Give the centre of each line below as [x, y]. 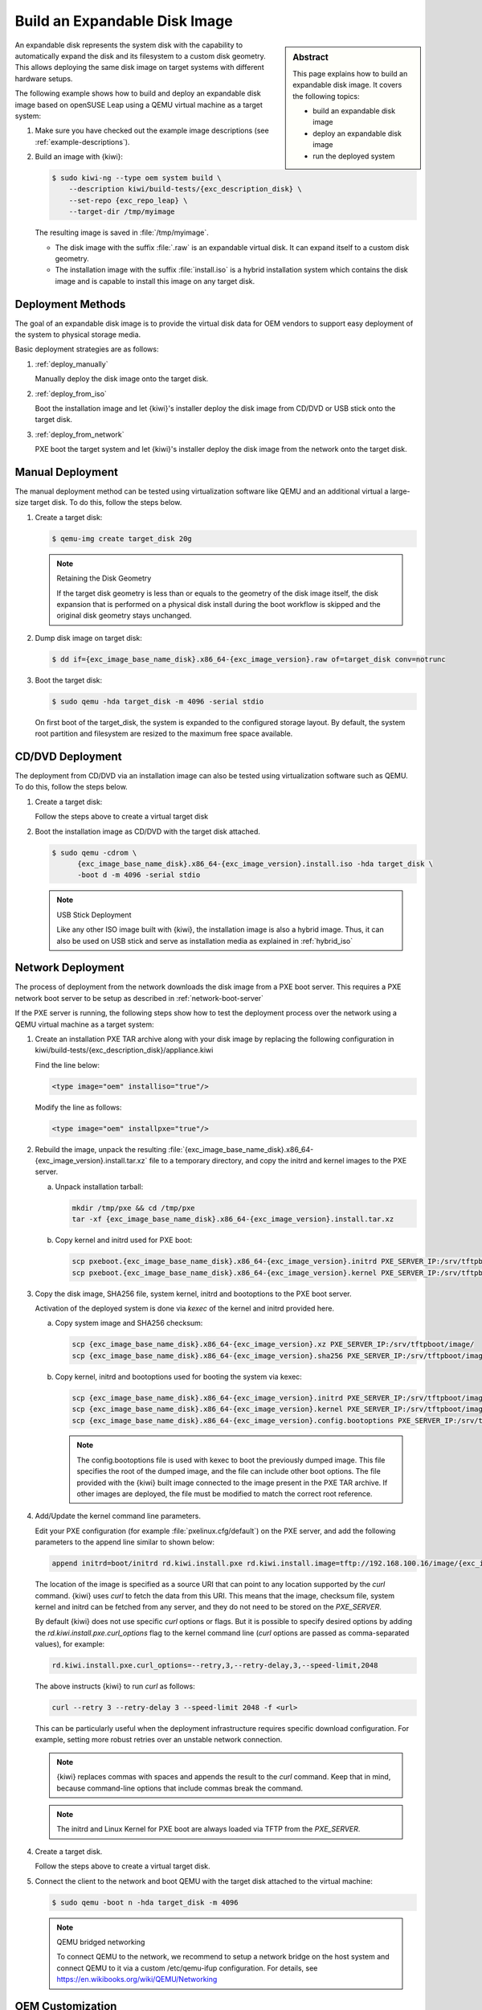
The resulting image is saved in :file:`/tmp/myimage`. [122, 232]
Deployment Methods [70, 304]
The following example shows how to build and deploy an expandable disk [138, 93]
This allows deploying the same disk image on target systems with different [139, 68]
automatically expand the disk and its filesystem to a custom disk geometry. [141, 55]
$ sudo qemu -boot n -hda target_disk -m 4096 [145, 1902]
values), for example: [70, 1644]
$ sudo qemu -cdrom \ [94, 853]
